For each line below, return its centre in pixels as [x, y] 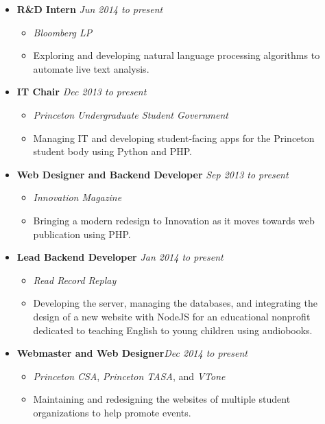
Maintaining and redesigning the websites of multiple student [162, 399]
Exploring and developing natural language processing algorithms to [177, 55]
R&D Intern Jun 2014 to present [90, 9]
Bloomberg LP [63, 32]
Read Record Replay [75, 280]
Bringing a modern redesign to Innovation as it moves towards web [174, 220]
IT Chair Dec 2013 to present [82, 92]
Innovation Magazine [77, 197]
